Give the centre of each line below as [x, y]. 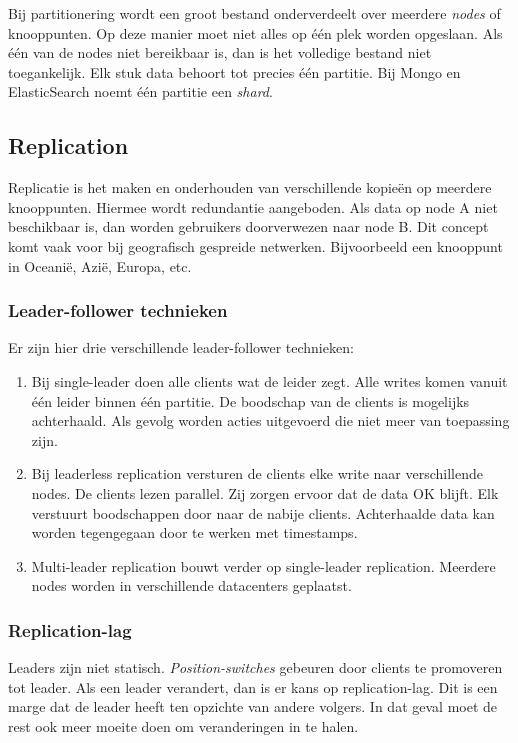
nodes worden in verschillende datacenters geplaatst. [191, 585]
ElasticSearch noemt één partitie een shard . [140, 91]
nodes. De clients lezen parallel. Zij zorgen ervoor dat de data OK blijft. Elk [265, 492]
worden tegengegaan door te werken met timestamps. [194, 532]
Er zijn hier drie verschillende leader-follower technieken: [181, 347]
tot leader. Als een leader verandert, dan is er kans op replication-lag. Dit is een [253, 686]
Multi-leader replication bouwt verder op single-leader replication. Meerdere [263, 565]
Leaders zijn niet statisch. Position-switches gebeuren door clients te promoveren [255, 667]
